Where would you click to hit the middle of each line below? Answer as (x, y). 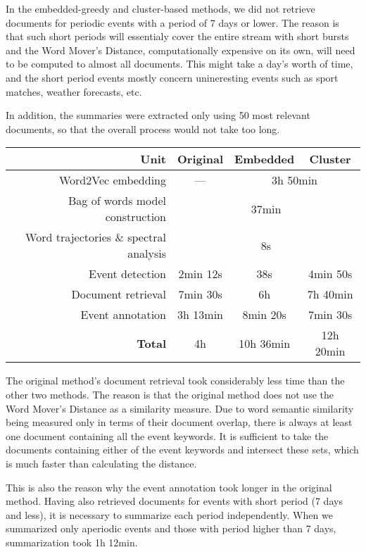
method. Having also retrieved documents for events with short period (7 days (174, 501)
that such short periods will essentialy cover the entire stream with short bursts (177, 36)
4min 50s (330, 274)
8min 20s (264, 315)
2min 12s (200, 274)
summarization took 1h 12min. (72, 542)
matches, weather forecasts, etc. (74, 91)
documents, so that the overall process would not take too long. (143, 128)
